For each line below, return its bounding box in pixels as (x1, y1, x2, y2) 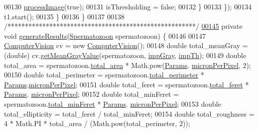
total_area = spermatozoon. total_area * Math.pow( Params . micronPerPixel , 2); (4, 60, 251, 70)
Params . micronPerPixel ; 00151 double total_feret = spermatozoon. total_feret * (4, 79, 249, 89)
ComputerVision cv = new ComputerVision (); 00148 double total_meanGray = (4, 40, 248, 51)
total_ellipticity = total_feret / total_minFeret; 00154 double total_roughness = (4, 108, 255, 119)
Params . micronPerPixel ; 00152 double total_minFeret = (4, 89, 179, 99)
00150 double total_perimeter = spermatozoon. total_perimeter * (4, 69, 204, 80)
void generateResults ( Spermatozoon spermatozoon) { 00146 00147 (4, 30, 206, 41)
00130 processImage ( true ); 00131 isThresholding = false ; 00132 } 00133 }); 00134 (4, 1, 252, 11)
